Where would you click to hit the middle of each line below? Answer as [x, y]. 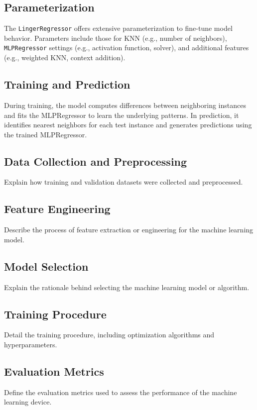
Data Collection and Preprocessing [96, 161]
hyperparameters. [31, 345]
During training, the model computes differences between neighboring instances [125, 105]
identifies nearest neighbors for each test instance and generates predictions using [128, 125]
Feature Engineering [57, 209]
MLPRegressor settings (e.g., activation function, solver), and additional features [127, 48]
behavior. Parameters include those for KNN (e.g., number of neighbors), [116, 38]
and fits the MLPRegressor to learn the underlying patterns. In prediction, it [122, 115]
